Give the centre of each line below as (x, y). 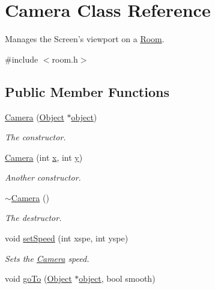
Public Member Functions (87, 91)
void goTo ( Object (38, 278)
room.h (65, 59)
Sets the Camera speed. (47, 258)
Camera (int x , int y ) (44, 157)
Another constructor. (43, 177)
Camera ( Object (35, 117)
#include (22, 59)
